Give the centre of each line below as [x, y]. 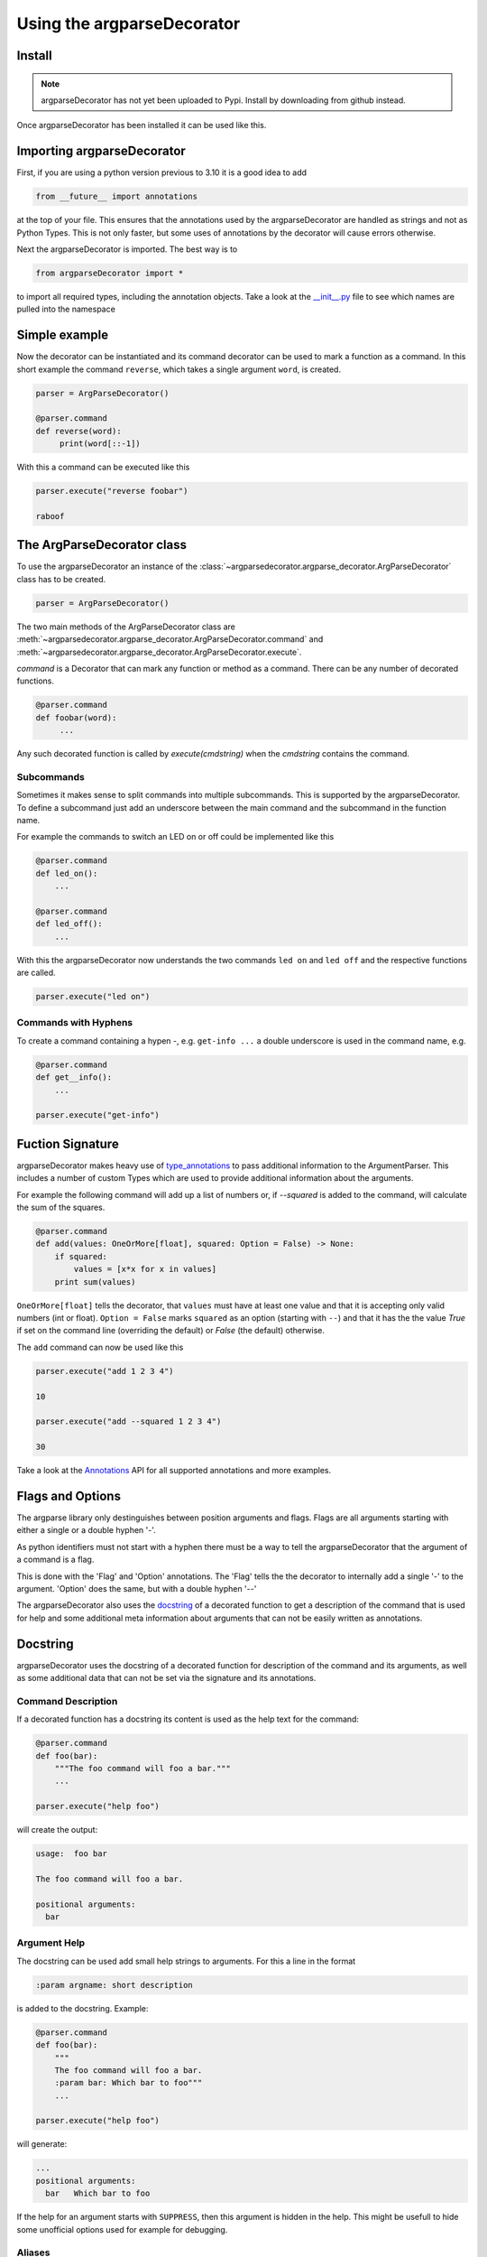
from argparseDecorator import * [110, 273]
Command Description [67, 1701]
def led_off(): [69, 924]
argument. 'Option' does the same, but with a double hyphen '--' [137, 1588]
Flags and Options [69, 1495]
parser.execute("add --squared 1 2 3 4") [129, 1421]
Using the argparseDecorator [129, 23]
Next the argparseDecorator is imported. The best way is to [127, 249]
